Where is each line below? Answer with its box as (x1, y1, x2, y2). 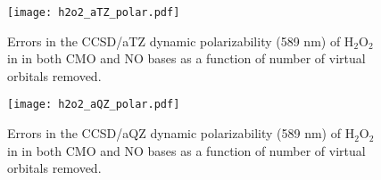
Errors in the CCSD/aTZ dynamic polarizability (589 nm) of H (7, 31, 354, 50)
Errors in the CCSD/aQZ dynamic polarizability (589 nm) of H (7, 124, 355, 143)
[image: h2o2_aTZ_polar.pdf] (7, 6, 180, 19)
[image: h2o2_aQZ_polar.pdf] (7, 98, 180, 111)
